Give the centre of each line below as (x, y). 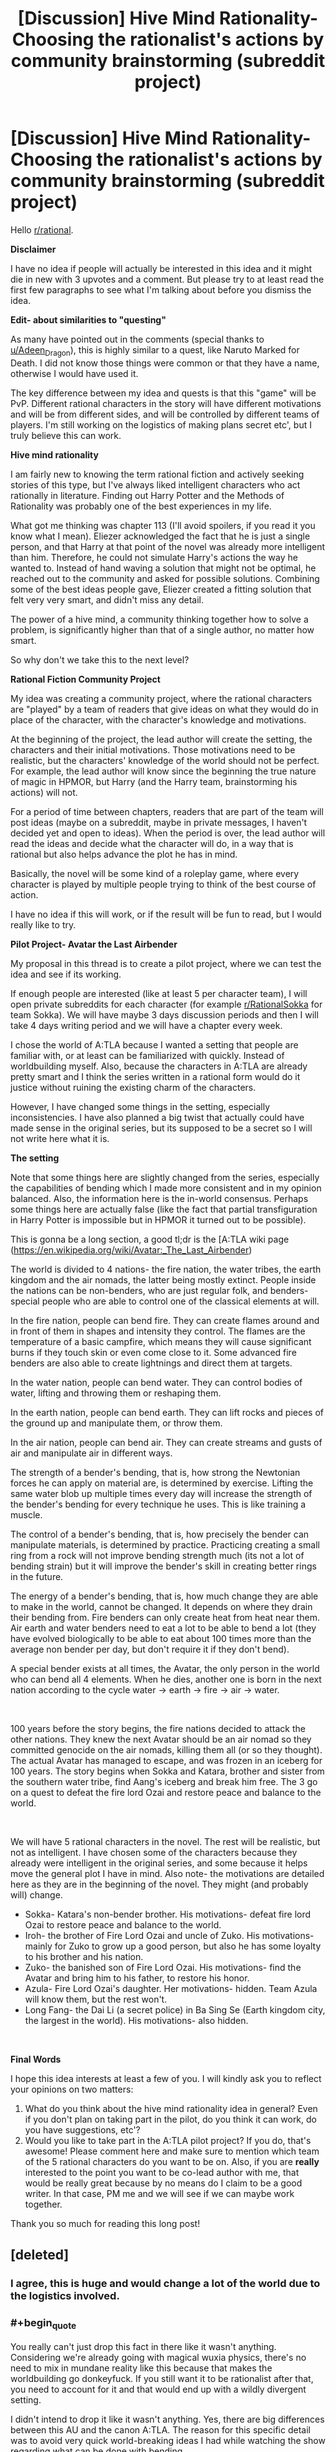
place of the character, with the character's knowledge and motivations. (158, 719)
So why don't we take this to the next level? (100, 659)
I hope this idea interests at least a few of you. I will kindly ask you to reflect (166, 2078)
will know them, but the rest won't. (96, 1999)
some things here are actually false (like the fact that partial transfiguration (164, 1209)
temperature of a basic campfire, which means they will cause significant (161, 1341)
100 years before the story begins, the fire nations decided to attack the (158, 1728)
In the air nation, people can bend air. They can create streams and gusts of (166, 1442)
